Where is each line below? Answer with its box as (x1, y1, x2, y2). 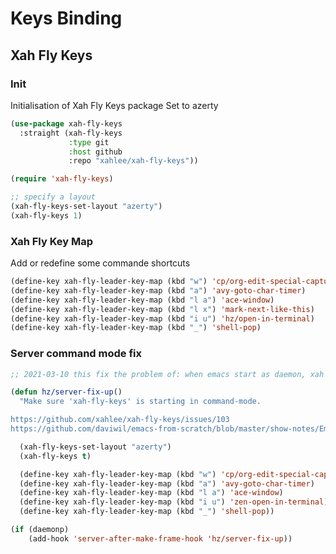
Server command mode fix (10, 347, 143, 361)
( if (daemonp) (10, 525, 70, 535)
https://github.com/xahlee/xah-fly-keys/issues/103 (10, 415, 230, 425)
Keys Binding (10, 7, 123, 30)
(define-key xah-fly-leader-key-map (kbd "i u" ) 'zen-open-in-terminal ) (19, 497, 329, 507)
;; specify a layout (10, 192, 97, 202)
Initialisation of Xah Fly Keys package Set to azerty (10, 99, 219, 111)
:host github (68, 147, 123, 157)
